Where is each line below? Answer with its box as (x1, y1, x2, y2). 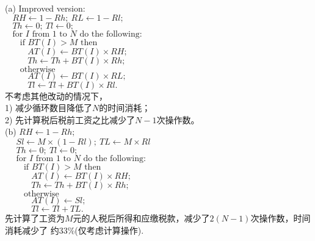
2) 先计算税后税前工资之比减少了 (5, 113, 136, 126)
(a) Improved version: (5, 2, 85, 14)
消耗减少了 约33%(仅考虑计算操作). (5, 223, 144, 236)
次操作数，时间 (250, 211, 311, 224)
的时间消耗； (99, 101, 151, 114)
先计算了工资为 (5, 211, 65, 224)
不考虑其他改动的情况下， (5, 89, 107, 102)
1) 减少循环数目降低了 (5, 101, 93, 114)
